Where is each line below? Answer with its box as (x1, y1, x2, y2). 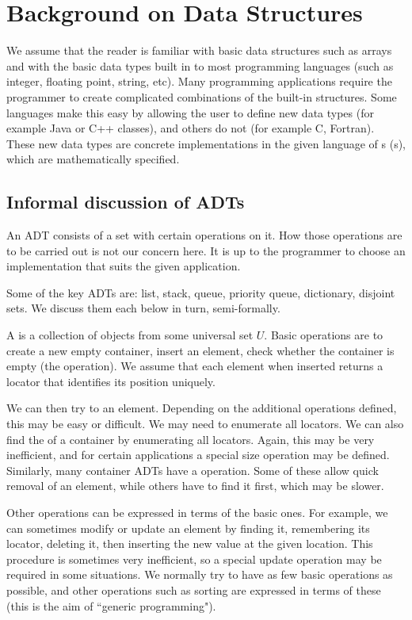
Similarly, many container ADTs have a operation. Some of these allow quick (6, 461, 379, 478)
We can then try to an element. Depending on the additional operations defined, (6, 400, 397, 416)
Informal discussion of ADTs (6, 189, 245, 214)
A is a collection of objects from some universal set (6, 327, 254, 343)
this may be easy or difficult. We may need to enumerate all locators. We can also (6, 415, 404, 432)
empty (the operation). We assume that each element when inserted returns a (6, 358, 383, 374)
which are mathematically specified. (6, 151, 180, 167)
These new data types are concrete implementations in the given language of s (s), (6, 135, 406, 151)
